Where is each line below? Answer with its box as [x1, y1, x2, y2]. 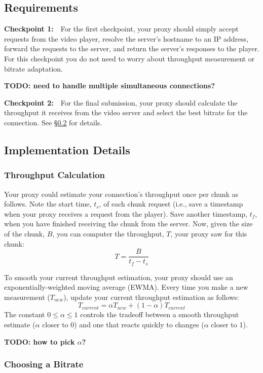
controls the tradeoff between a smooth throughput [80, 309, 239, 320]
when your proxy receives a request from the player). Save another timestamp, [4, 208, 247, 219]
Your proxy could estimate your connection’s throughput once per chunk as [4, 188, 239, 199]
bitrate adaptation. [4, 63, 63, 74]
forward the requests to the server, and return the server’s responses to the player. [4, 43, 259, 54]
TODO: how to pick [4, 336, 75, 347]
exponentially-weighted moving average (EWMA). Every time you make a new [4, 282, 248, 292]
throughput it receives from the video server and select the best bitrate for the [4, 107, 248, 118]
